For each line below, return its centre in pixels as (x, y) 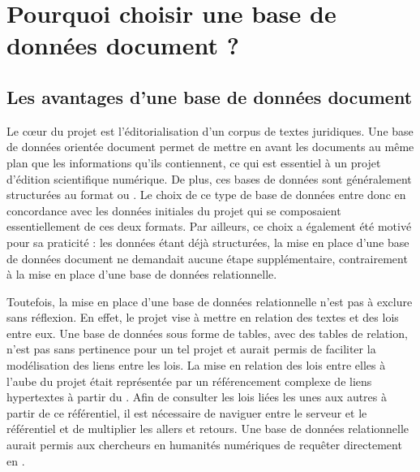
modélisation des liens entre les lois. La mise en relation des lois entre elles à (196, 365)
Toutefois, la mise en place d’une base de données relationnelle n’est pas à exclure (210, 301)
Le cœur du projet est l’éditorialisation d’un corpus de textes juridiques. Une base (210, 130)
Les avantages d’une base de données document (210, 96)
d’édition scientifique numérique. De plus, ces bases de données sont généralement (209, 178)
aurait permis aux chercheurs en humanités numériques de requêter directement (204, 445)
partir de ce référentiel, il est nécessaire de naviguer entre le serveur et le (187, 412)
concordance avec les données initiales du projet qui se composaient (174, 210)
